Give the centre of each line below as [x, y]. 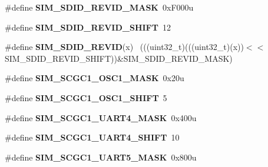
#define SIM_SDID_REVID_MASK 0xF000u [99, 7]
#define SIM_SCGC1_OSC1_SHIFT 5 [86, 97]
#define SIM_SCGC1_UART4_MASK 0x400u [101, 117]
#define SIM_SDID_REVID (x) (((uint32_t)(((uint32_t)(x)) [124, 47]
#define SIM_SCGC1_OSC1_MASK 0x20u [95, 78]
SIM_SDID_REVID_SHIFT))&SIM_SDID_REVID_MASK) [119, 58]
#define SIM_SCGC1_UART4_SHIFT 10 [92, 137]
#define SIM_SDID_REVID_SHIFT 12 [88, 27]
